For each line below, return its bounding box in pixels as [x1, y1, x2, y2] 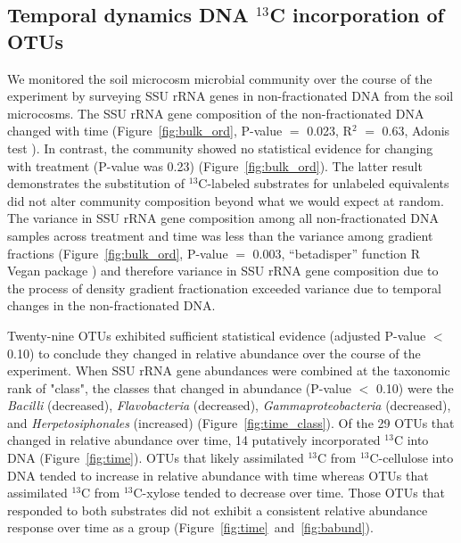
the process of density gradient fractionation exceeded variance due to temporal [7, 278, 441, 297]
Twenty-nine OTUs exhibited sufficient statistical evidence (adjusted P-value [7, 325, 426, 344]
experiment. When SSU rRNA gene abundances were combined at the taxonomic [7, 361, 450, 380]
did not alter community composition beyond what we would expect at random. [7, 191, 444, 210]
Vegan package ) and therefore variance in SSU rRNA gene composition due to [7, 261, 439, 280]
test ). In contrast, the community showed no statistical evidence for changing [7, 138, 433, 157]
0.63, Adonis [382, 121, 450, 140]
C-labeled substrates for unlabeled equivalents [198, 174, 449, 193]
